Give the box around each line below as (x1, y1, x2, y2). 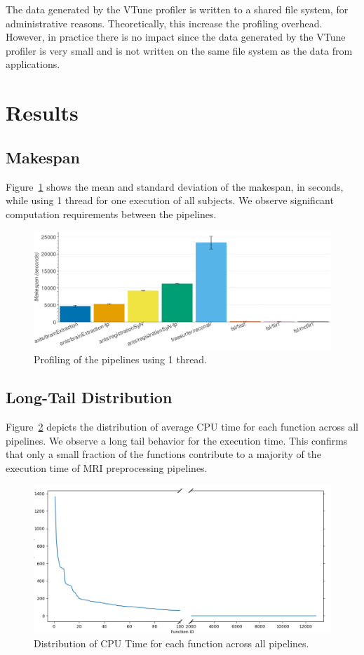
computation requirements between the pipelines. (6, 206, 217, 221)
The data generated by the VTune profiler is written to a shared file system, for (6, 2, 349, 16)
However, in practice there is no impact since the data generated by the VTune (6, 29, 346, 44)
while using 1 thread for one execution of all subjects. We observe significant (6, 193, 334, 208)
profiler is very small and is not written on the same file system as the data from (6, 43, 353, 58)
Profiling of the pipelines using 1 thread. (34, 352, 208, 367)
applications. (6, 57, 60, 72)
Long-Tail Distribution (6, 386, 173, 408)
